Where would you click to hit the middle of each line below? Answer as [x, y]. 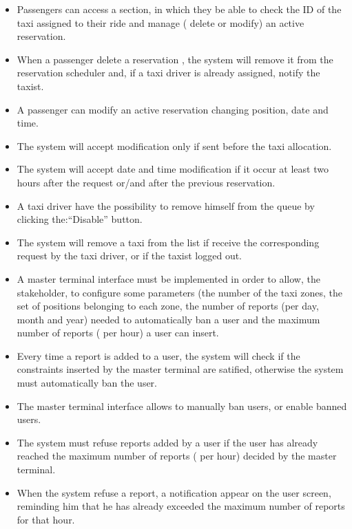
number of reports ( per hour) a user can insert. [118, 333]
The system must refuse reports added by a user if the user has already [167, 442]
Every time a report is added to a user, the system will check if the [158, 355]
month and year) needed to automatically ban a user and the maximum [168, 319]
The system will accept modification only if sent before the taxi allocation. [174, 145]
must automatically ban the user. [87, 383]
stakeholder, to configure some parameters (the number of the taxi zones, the [179, 292]
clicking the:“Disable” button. [80, 219]
